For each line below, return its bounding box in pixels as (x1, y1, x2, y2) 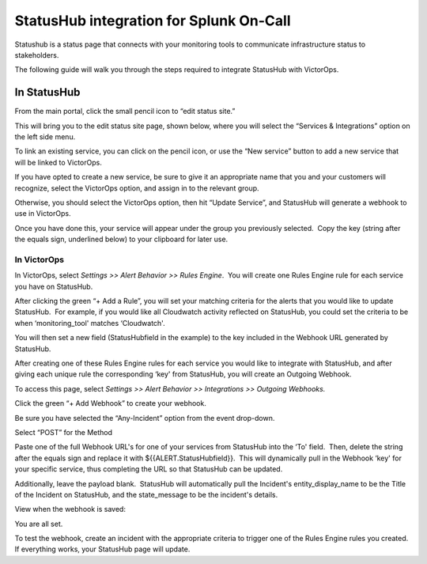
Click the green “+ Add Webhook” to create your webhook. (14, 399, 207, 408)
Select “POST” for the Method (14, 427, 113, 437)
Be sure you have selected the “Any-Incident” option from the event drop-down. (14, 413, 275, 422)
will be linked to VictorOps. (14, 157, 102, 167)
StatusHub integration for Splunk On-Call (14, 12, 292, 29)
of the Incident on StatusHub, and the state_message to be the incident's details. (14, 490, 278, 499)
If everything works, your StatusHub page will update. (14, 544, 191, 554)
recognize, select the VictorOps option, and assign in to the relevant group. (14, 183, 260, 193)
